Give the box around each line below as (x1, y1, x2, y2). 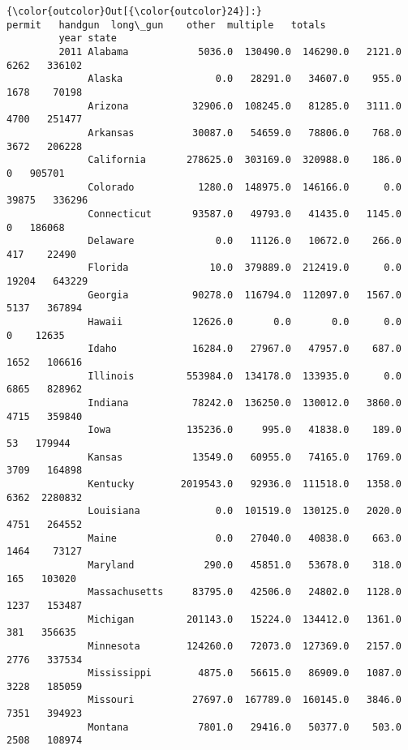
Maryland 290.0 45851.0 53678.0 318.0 (88, 559, 402, 571)
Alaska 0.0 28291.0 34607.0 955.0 (88, 73, 402, 85)
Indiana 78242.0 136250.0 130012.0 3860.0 (88, 397, 402, 409)
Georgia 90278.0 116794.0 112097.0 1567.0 (88, 289, 402, 301)
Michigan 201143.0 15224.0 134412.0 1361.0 (88, 613, 402, 625)
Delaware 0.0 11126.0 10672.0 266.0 (88, 235, 402, 247)
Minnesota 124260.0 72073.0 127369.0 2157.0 (88, 640, 402, 652)
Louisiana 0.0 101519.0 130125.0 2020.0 (88, 505, 402, 517)
